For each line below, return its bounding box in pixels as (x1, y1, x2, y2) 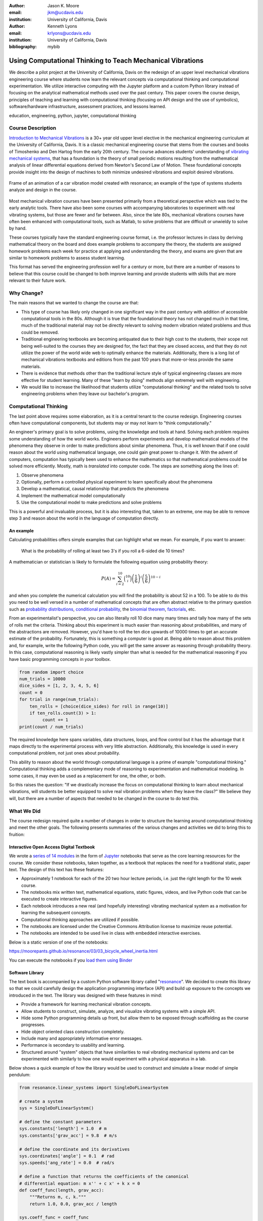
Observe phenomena (21, 472, 64, 478)
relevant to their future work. (9, 277, 67, 283)
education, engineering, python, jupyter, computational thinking (9, 112, 136, 118)
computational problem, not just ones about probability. (9, 750, 120, 756)
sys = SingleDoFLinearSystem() (19, 1105, 94, 1111)
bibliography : (9, 44, 37, 50)
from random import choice (19, 669, 84, 675)
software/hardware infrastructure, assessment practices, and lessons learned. (9, 104, 167, 109)
